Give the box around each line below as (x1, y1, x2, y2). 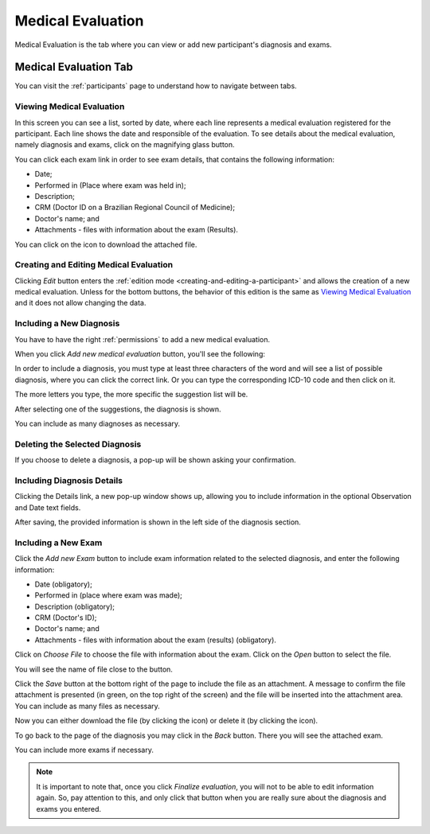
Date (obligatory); (34, 579, 93, 589)
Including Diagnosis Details (14, 474, 123, 485)
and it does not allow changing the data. (14, 298, 147, 308)
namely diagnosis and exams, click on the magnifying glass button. (14, 140, 235, 150)
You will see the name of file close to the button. (14, 664, 173, 674)
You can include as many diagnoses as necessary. (14, 419, 181, 428)
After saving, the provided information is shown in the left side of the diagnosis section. (14, 517, 302, 527)
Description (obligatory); (34, 602, 115, 611)
